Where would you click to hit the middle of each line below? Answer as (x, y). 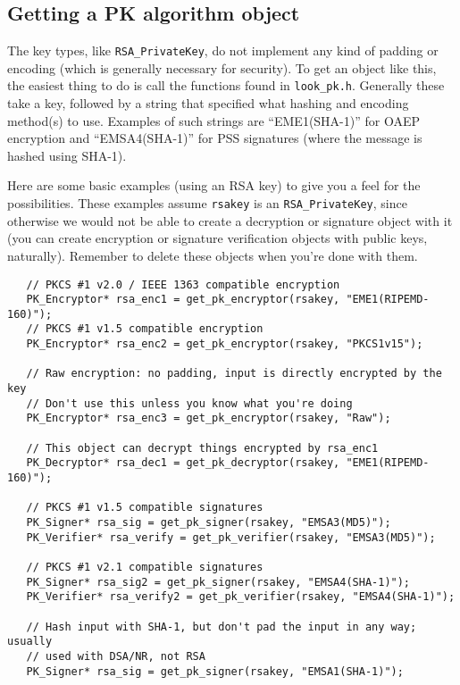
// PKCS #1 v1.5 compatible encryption (145, 329)
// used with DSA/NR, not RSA (116, 656)
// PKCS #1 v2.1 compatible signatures (145, 567)
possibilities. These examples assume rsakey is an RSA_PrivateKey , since (207, 203)
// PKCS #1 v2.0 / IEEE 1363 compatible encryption (183, 284)
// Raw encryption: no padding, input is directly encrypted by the (234, 374)
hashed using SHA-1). (67, 155)
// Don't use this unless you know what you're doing (189, 403)
